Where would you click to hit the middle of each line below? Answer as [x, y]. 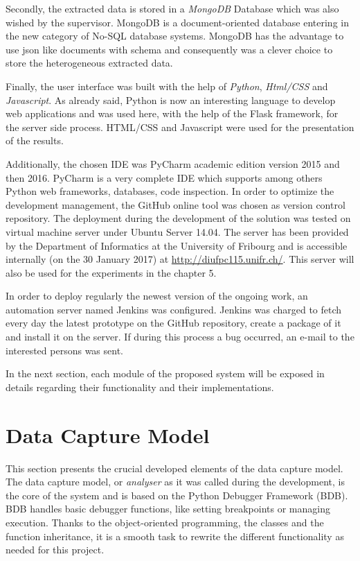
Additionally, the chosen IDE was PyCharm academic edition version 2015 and [173, 163]
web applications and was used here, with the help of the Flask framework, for [172, 113]
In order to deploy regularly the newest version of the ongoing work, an [157, 296]
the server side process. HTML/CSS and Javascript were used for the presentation [180, 127]
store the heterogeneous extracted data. [89, 63]
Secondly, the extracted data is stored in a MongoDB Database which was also [172, 8]
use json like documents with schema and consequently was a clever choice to [169, 49]
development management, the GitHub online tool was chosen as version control [175, 204]
